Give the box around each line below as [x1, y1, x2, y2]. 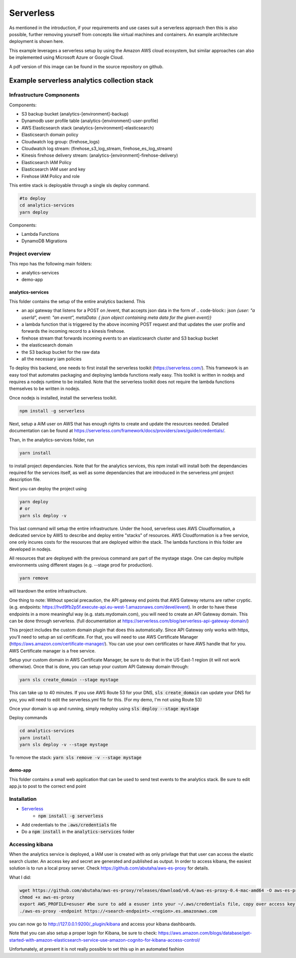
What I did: [9, 874, 32, 880]
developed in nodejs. [9, 546, 52, 552]
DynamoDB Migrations [21, 238, 68, 244]
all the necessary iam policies [21, 356, 82, 362]
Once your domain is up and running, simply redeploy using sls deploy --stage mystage [9, 706, 199, 712]
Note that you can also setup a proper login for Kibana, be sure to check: [9, 930, 157, 936]
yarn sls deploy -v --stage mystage [19, 742, 109, 747]
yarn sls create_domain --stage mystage [19, 677, 118, 683]
